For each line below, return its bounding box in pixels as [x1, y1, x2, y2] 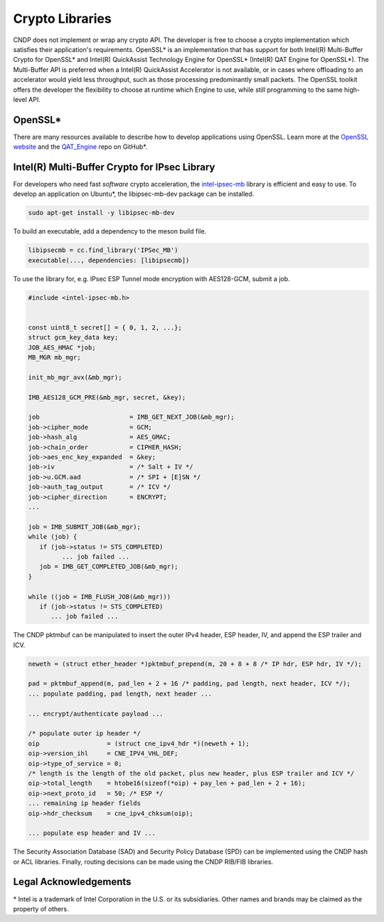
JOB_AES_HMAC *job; [28, 343, 96, 352]
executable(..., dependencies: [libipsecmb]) [28, 256, 190, 264]
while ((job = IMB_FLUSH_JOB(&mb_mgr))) [28, 592, 171, 601]
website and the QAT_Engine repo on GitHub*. [13, 142, 148, 151]
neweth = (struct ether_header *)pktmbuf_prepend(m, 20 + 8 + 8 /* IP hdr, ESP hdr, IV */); [28, 659, 362, 668]
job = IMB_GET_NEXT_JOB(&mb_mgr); [28, 413, 235, 421]
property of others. [13, 904, 69, 913]
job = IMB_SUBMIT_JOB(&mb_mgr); [28, 523, 142, 530]
